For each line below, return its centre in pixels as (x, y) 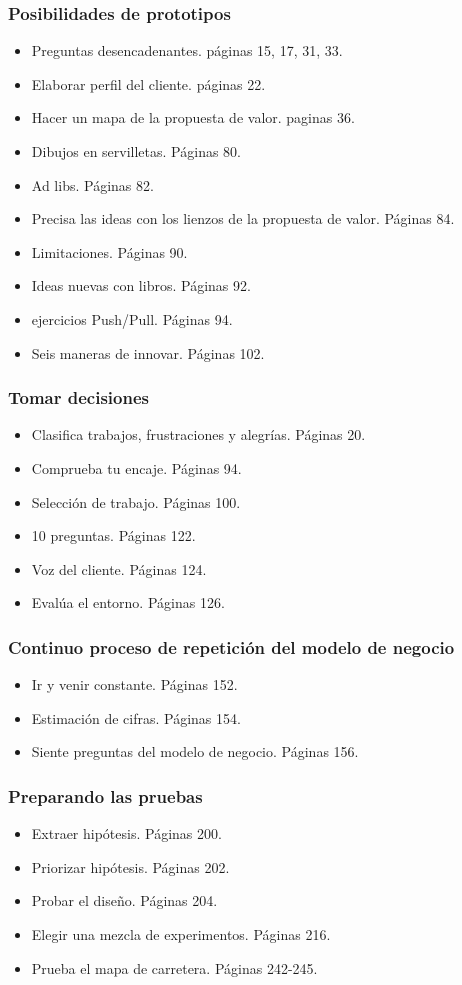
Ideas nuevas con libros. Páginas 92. (141, 285)
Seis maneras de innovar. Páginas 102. (148, 352)
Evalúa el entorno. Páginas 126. (128, 602)
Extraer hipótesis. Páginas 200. (126, 833)
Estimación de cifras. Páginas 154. (136, 717)
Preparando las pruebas (105, 795)
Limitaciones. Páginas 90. (109, 251)
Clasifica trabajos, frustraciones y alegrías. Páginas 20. (198, 434)
